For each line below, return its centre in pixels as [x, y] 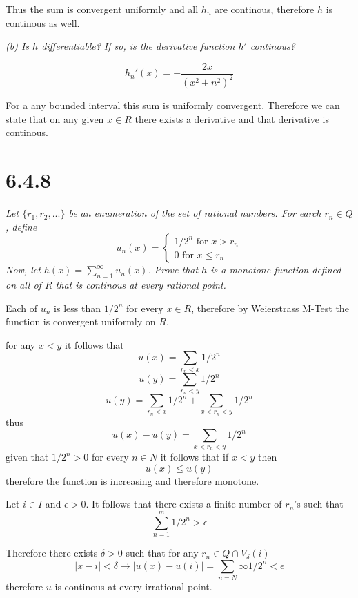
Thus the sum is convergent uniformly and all [102, 9]
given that [27, 457]
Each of [22, 308]
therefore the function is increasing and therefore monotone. [132, 480]
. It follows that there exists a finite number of [184, 504]
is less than [77, 308]
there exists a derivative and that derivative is [232, 118]
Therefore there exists [52, 553]
